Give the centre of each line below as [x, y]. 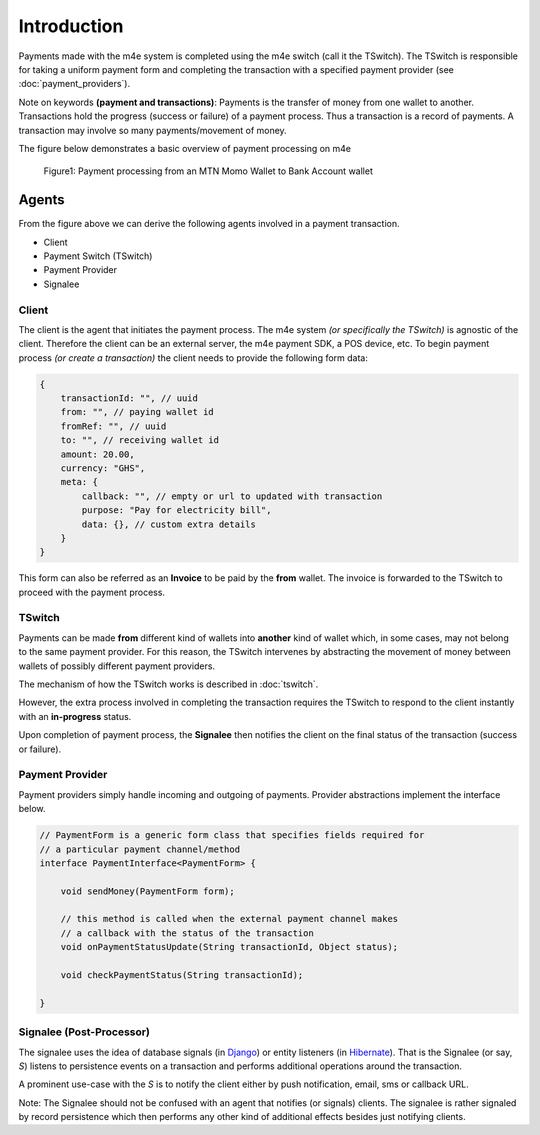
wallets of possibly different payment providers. [116, 666]
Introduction [71, 26]
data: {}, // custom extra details [169, 524]
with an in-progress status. [75, 716]
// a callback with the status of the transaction [187, 933]
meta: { [79, 482]
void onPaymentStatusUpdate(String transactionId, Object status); [229, 947]
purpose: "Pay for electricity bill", [176, 510]
